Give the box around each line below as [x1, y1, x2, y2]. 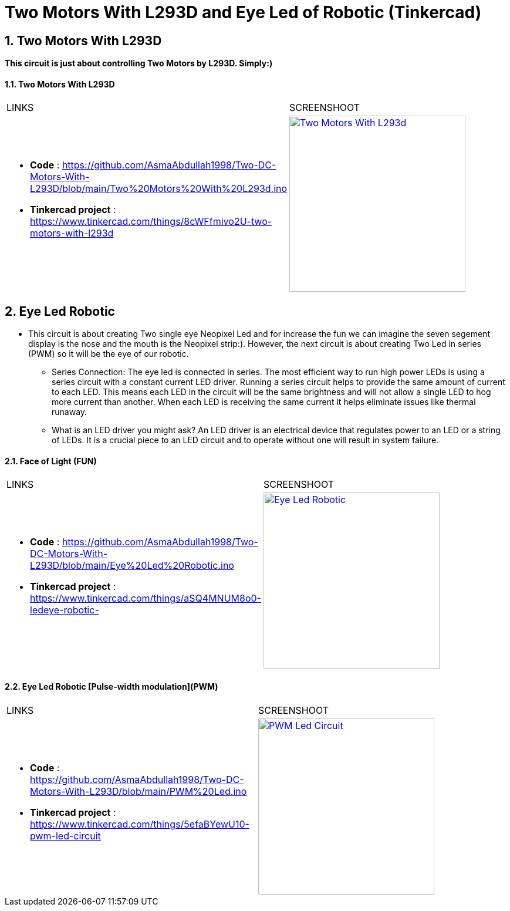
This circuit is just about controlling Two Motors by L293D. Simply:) [5, 58, 273, 69]
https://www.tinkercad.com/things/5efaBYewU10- [30, 818, 249, 830]
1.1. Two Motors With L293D [5, 79, 115, 89]
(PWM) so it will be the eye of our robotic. [28, 349, 189, 359]
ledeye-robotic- [30, 604, 99, 616]
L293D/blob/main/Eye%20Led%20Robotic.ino [30, 559, 234, 572]
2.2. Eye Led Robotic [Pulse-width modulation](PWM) [5, 681, 218, 692]
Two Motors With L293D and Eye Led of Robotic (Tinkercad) [5, 2, 482, 22]
